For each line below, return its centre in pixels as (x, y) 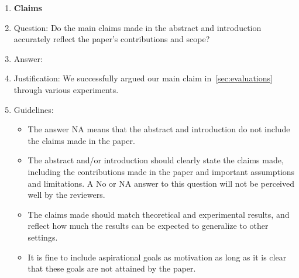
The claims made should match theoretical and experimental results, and (159, 214)
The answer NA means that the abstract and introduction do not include (159, 129)
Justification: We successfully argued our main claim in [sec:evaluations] (143, 78)
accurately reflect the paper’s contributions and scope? (112, 39)
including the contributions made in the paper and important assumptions (161, 171)
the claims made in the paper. (81, 140)
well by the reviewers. (66, 195)
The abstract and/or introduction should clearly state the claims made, (156, 160)
